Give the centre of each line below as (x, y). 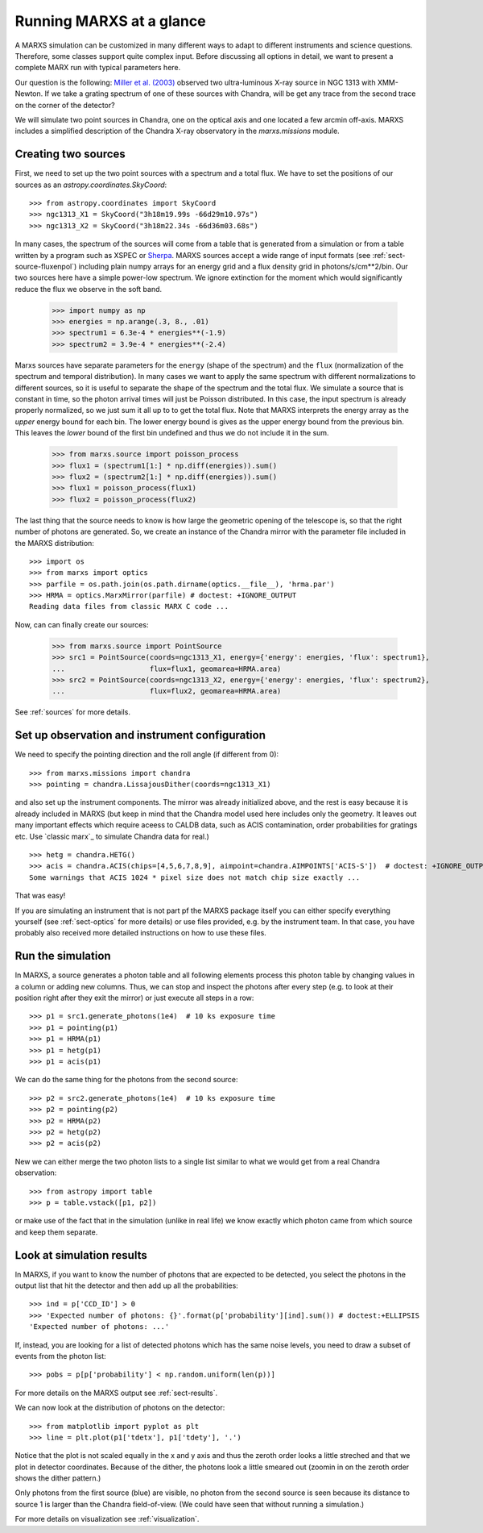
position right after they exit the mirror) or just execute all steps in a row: (134, 998)
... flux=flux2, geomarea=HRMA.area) (167, 691)
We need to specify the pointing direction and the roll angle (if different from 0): (147, 755)
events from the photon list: (60, 1356)
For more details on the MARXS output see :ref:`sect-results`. (116, 1393)
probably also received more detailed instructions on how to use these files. (141, 933)
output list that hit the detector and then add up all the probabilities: (127, 1285)
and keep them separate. (56, 1232)
